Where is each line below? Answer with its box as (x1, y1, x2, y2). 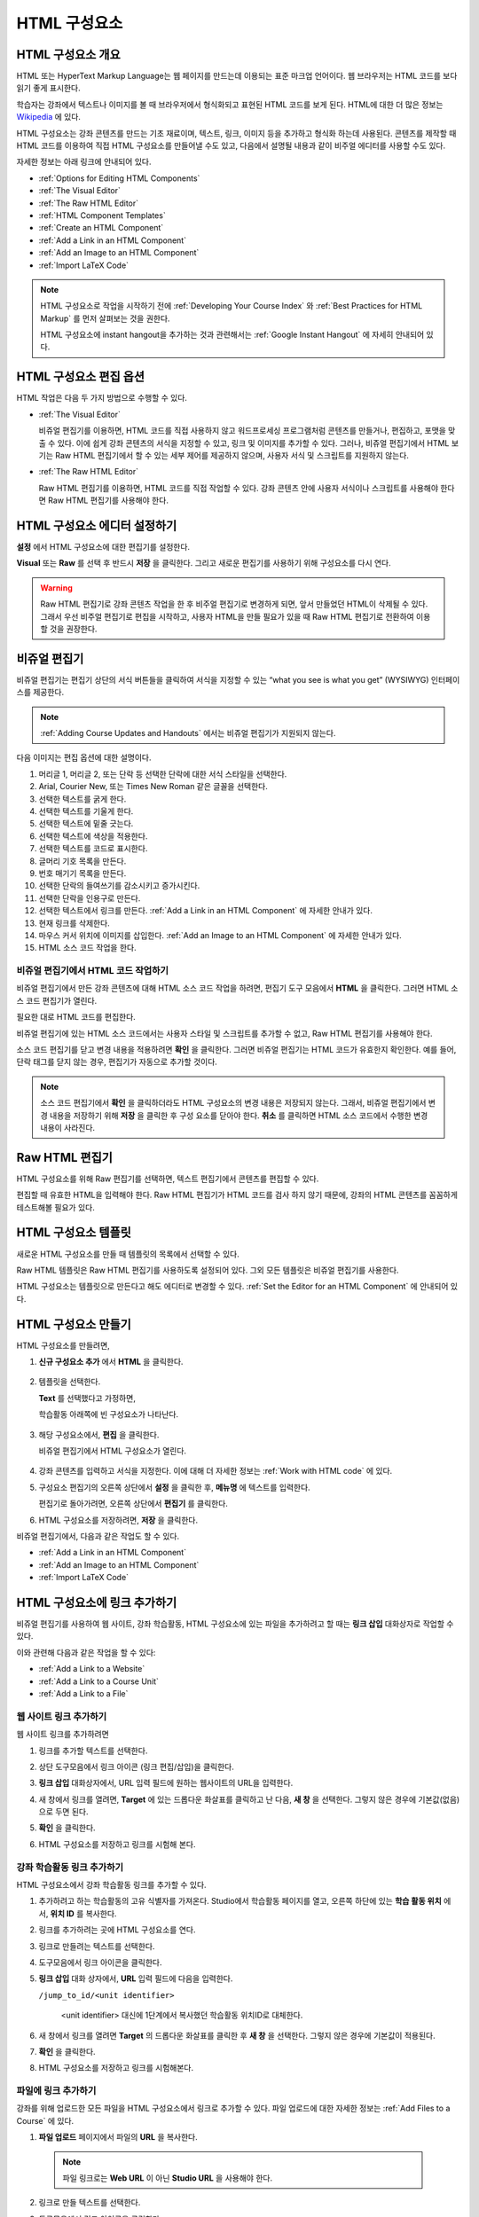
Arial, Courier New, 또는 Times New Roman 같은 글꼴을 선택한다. (38, 781, 268, 792)
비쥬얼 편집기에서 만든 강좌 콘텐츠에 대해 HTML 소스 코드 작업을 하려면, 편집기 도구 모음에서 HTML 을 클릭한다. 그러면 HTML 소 (16, 983, 459, 993)
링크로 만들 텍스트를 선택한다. (38, 2197, 141, 2208)
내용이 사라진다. (40, 1122, 96, 1132)
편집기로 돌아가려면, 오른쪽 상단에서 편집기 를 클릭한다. (38, 1499, 228, 1509)
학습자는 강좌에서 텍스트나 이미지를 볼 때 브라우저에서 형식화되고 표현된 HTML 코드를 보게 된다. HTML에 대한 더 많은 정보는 (16, 98, 444, 110)
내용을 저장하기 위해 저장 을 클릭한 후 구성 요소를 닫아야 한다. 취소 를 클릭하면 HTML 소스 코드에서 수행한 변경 (49, 1109, 428, 1121)
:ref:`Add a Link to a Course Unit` (38, 1676, 160, 1687)
